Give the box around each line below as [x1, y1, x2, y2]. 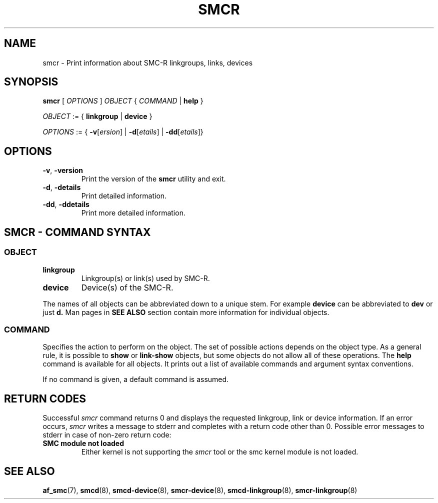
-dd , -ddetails [42, 200, 89, 209]
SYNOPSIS [4, 75, 58, 88]
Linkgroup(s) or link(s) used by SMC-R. [81, 273, 210, 282]
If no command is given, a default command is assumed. [42, 375, 229, 384]
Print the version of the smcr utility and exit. [81, 174, 226, 183]
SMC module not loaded [42, 439, 124, 448]
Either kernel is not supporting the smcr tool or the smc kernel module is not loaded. [81, 447, 358, 456]
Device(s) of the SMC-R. [81, 282, 173, 292]
